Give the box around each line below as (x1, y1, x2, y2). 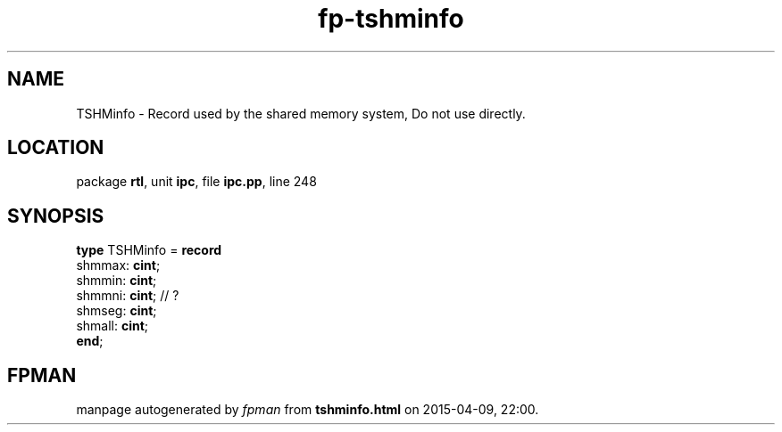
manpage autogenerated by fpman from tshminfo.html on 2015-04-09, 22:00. (76, 402, 539, 418)
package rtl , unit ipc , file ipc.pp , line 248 (76, 174, 317, 190)
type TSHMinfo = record (76, 242, 222, 258)
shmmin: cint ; (76, 273, 157, 289)
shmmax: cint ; (76, 257, 161, 273)
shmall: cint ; (76, 318, 149, 334)
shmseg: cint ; (76, 303, 157, 319)
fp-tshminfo (318, 4, 464, 34)
